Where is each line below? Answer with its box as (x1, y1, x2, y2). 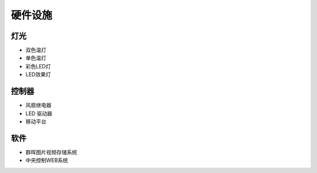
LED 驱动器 (25, 110, 53, 117)
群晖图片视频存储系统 (25, 148, 77, 155)
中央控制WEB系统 (25, 157, 69, 164)
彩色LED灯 (25, 63, 51, 70)
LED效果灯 (25, 71, 51, 78)
